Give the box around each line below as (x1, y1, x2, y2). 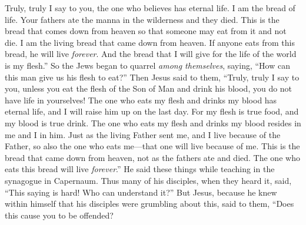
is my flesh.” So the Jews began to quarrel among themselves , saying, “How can (5, 59, 290, 71)
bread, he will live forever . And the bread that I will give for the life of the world (5, 48, 297, 60)
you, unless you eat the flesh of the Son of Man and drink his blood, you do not (5, 82, 292, 95)
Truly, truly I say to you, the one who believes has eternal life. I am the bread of (5, 2, 295, 14)
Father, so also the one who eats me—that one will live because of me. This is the (5, 140, 300, 152)
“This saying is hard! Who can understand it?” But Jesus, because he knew (5, 186, 277, 198)
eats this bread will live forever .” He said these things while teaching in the (5, 163, 275, 175)
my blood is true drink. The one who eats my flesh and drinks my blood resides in (5, 116, 301, 129)
